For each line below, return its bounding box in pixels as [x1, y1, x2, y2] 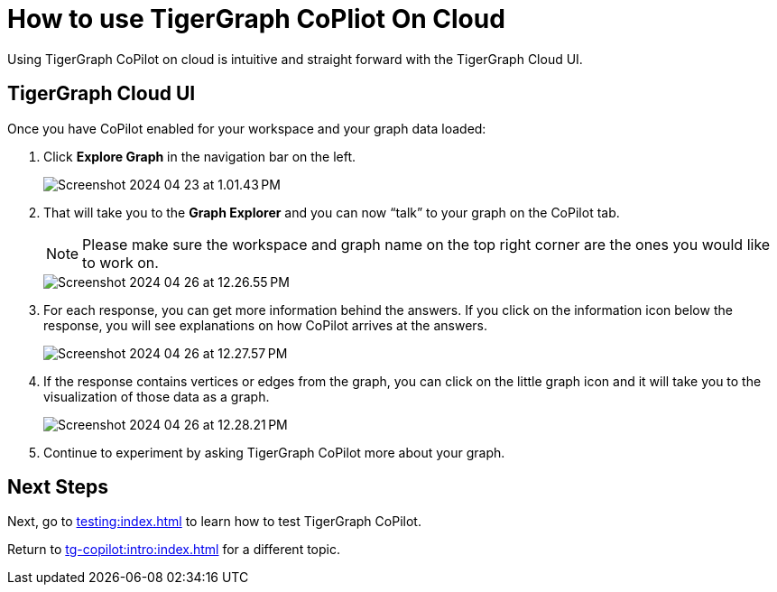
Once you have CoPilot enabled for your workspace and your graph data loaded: [7, 120, 486, 136]
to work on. [82, 253, 159, 272]
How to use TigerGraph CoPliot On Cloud [7, 4, 505, 34]
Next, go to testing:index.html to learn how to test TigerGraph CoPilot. [7, 513, 421, 530]
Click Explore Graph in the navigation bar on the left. [43, 148, 356, 164]
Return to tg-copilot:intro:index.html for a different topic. [7, 541, 340, 558]
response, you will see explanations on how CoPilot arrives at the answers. [43, 317, 488, 333]
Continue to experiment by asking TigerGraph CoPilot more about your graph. [43, 444, 505, 460]
